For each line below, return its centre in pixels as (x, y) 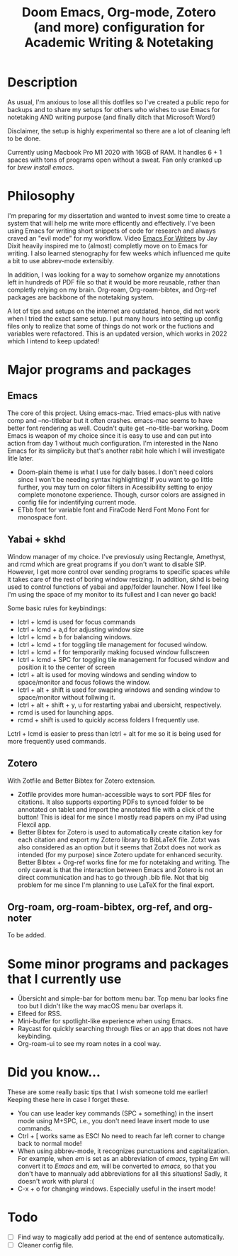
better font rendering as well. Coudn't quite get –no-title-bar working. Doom (118, 428)
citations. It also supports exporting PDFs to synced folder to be (110, 802)
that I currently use (64, 979)
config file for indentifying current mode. (77, 502)
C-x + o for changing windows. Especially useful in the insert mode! (117, 1189)
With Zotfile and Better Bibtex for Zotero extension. (81, 781)
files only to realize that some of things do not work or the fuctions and (111, 326)
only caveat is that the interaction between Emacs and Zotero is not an (120, 869)
